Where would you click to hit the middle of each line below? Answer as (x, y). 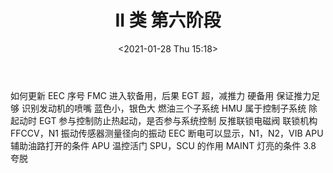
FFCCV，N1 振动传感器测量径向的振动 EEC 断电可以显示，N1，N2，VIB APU (167, 133)
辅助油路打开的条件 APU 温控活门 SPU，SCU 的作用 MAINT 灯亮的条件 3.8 (163, 145)
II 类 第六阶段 (168, 20)
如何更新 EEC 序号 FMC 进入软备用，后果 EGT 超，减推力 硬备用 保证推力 (161, 95)
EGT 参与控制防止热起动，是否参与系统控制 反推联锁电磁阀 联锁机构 (178, 120)
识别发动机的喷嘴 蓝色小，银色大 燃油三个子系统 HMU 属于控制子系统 (164, 108)
